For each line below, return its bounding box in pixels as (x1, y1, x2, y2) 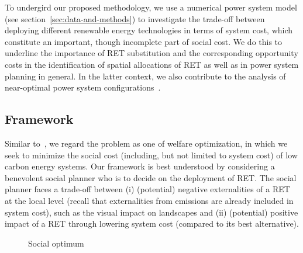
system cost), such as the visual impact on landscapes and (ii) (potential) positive (5, 206, 298, 218)
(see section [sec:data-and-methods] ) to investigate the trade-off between (5, 12, 265, 25)
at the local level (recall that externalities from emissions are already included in (5, 194, 294, 206)
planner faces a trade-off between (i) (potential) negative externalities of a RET (5, 183, 290, 195)
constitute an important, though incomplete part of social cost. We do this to (5, 35, 283, 47)
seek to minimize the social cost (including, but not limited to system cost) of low (5, 148, 298, 161)
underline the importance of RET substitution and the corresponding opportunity (5, 47, 298, 59)
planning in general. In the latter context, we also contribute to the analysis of (5, 70, 286, 82)
